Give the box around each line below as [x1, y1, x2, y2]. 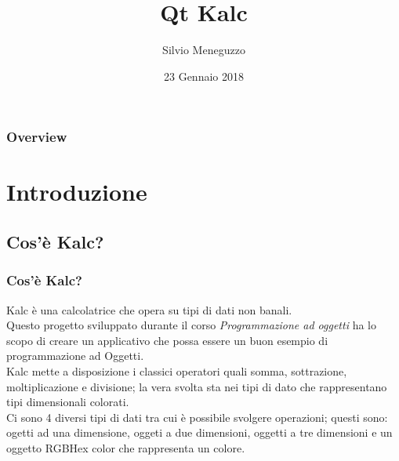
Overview [6, 127, 67, 147]
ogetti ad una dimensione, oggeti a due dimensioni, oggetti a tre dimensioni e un [6, 424, 393, 441]
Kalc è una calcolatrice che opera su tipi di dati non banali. [6, 301, 292, 318]
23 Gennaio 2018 [164, 67, 244, 84]
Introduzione [6, 176, 147, 208]
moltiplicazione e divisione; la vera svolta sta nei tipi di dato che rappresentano [6, 378, 387, 394]
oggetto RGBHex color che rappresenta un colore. [6, 439, 245, 456]
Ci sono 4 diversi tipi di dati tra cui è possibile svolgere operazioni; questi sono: [6, 408, 388, 425]
